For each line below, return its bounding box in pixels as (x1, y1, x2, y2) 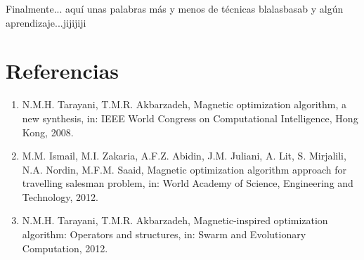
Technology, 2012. (22, 189, 98, 204)
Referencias (6, 56, 119, 85)
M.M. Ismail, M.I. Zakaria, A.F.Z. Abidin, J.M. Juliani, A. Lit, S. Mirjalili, (22, 148, 346, 163)
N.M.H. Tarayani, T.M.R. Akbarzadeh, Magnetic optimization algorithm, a (22, 97, 346, 112)
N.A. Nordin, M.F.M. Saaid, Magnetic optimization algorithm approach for (22, 162, 347, 176)
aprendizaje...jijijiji (6, 15, 86, 30)
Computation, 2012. (22, 240, 108, 255)
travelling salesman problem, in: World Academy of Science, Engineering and (22, 176, 353, 190)
